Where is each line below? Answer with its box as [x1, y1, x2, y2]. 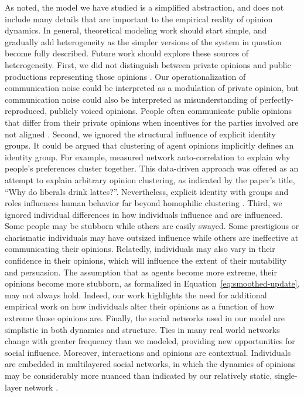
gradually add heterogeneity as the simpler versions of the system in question [5, 35, 282, 48]
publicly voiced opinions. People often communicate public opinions [49, 105, 292, 117]
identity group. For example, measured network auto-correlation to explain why [5, 150, 291, 163]
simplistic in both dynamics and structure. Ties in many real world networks [5, 323, 280, 335]
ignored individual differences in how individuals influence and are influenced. [5, 208, 283, 220]
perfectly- [259, 93, 294, 105]
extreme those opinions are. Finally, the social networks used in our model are [5, 312, 285, 324]
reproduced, [5, 105, 47, 117]
